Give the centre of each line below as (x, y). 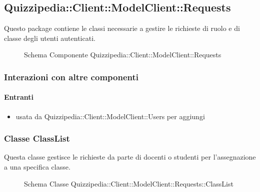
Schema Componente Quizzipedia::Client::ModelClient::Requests (123, 55)
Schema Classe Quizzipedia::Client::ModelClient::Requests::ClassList (129, 183)
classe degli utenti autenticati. (50, 38)
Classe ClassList (37, 138)
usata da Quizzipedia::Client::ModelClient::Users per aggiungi (110, 116)
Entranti (19, 97)
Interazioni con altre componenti (71, 77)
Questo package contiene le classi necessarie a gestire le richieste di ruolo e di (122, 28)
